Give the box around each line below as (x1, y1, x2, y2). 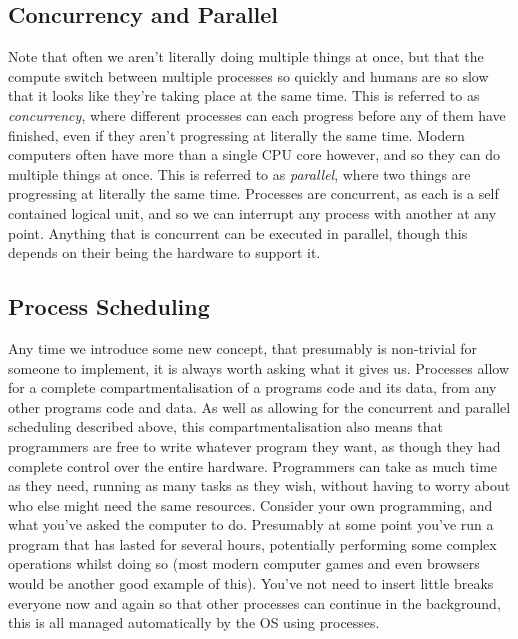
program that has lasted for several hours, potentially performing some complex (8, 533, 497, 554)
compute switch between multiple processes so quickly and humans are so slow (8, 65, 489, 86)
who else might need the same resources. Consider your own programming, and (8, 494, 493, 515)
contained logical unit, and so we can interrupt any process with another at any (8, 202, 497, 223)
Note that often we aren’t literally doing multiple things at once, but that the (8, 46, 484, 67)
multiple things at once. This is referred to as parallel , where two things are (8, 163, 471, 184)
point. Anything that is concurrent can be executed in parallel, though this (8, 222, 468, 243)
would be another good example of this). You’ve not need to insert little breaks (8, 573, 494, 594)
